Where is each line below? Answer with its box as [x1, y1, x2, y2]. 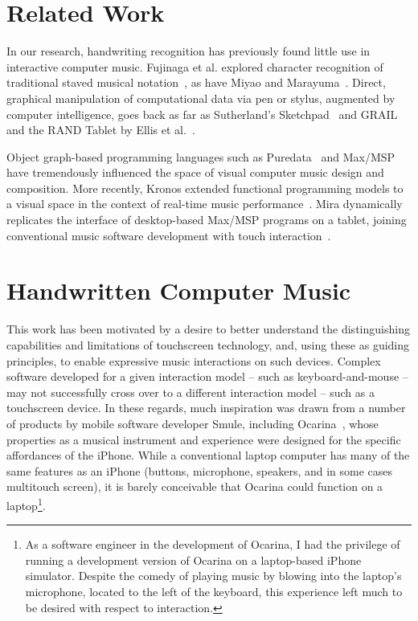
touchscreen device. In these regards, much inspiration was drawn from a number [6, 399, 406, 416]
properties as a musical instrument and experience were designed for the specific [6, 431, 401, 447]
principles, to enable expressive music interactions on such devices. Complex [6, 352, 381, 369]
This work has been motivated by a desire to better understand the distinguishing [6, 321, 410, 337]
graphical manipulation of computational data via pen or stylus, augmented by [6, 89, 395, 106]
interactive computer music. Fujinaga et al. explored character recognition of [6, 58, 383, 75]
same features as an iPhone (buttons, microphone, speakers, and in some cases [6, 462, 393, 479]
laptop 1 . [6, 494, 46, 513]
